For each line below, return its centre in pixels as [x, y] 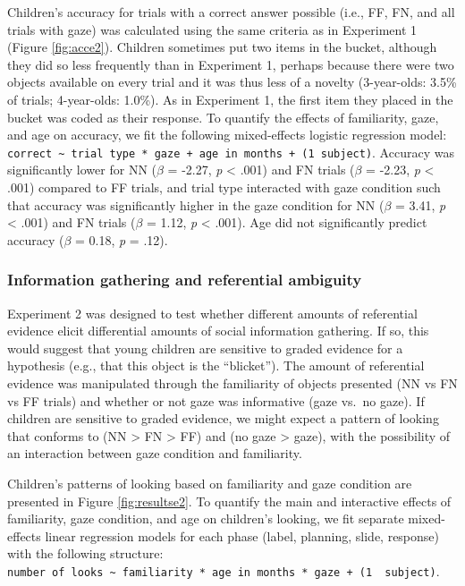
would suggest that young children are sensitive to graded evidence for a [205, 348]
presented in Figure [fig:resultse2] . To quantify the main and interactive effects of [229, 501]
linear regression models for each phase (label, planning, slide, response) [242, 535]
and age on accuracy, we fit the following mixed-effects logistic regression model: [227, 135]
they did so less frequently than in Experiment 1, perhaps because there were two [231, 64]
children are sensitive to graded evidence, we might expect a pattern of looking [223, 418]
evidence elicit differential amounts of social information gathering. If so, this [218, 331]
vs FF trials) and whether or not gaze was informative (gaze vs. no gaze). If [216, 400]
